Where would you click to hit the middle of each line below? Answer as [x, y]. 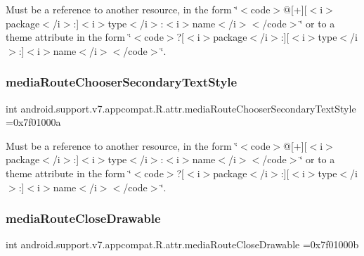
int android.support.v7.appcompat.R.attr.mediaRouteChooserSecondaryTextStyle [181, 108]
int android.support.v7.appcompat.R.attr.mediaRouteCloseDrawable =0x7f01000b [182, 244]
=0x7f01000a [33, 122]
